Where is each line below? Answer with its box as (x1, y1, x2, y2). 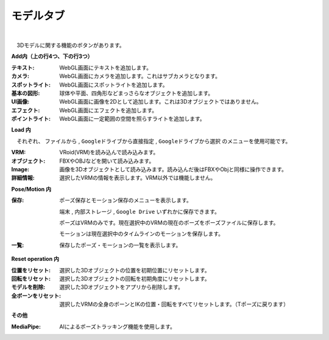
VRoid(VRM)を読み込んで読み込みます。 (59, 149, 159, 156)
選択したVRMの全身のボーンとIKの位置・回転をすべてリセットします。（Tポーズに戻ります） (59, 300, 289, 308)
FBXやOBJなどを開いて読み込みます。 (59, 157, 155, 165)
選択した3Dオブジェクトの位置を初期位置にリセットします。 (59, 266, 210, 274)
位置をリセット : (11, 266, 51, 274)
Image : (11, 166, 30, 173)
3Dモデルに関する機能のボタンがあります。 (16, 41, 125, 49)
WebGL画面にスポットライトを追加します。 (59, 81, 168, 88)
